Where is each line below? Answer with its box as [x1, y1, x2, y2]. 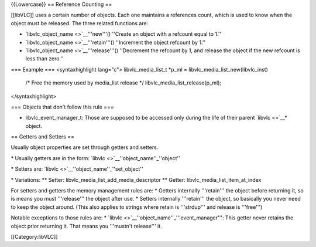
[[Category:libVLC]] [11, 233, 58, 240]
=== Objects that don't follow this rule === [11, 103, 114, 110]
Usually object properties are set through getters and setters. [11, 144, 159, 151]
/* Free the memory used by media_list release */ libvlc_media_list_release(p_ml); [25, 79, 222, 86]
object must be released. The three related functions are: [11, 19, 149, 26]
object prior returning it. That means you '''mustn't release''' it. [11, 222, 162, 229]
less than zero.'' [25, 55, 64, 62]
